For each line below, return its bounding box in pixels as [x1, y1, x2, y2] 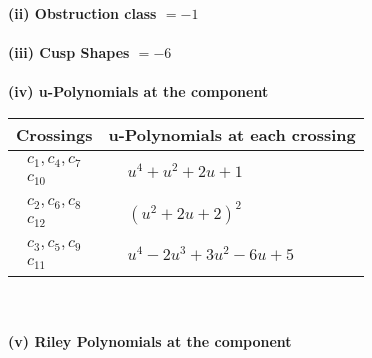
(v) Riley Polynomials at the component [8, 331, 292, 352]
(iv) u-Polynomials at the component [8, 81, 269, 102]
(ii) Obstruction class [8, 3, 157, 23]
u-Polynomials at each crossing [108, 122, 356, 146]
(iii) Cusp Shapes [8, 42, 130, 63]
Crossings [16, 122, 93, 146]
